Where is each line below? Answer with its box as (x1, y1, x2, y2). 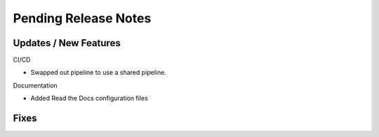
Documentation (13, 81, 58, 89)
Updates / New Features (13, 37, 121, 49)
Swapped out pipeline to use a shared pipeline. (30, 68, 166, 77)
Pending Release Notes (13, 10, 152, 26)
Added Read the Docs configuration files (30, 94, 149, 103)
